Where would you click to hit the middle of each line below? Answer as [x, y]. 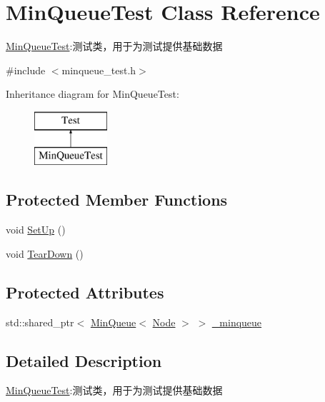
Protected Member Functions [117, 200]
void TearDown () [45, 253]
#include [26, 70]
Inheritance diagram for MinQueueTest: [92, 94]
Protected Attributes [85, 292]
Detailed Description [84, 360]
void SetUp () [36, 230]
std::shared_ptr [40, 322]
